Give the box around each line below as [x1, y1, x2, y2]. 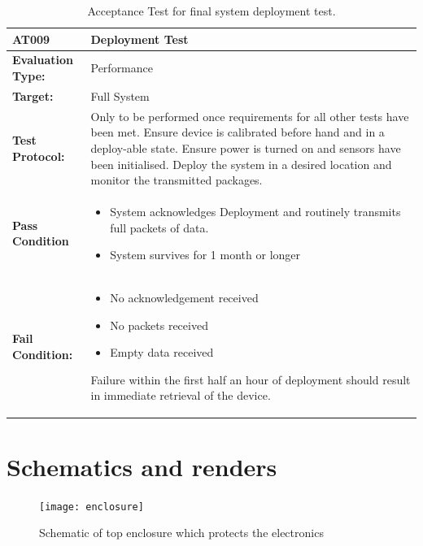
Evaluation [12, 51, 73, 68]
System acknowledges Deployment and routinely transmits [110, 202, 401, 219]
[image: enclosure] [39, 500, 144, 513]
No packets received [110, 316, 208, 333]
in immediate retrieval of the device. [90, 387, 271, 404]
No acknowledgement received [110, 288, 259, 305]
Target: [12, 87, 54, 104]
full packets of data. [110, 219, 209, 236]
